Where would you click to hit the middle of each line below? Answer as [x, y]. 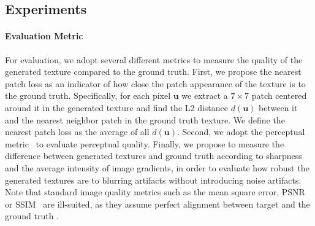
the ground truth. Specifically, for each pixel [88, 95]
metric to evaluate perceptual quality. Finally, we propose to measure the [145, 143]
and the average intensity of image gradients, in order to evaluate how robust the [157, 167]
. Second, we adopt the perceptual [241, 132]
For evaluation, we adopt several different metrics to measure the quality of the [154, 59]
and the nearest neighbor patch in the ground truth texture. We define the [145, 119]
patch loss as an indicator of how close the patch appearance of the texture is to [155, 83]
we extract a [205, 95]
